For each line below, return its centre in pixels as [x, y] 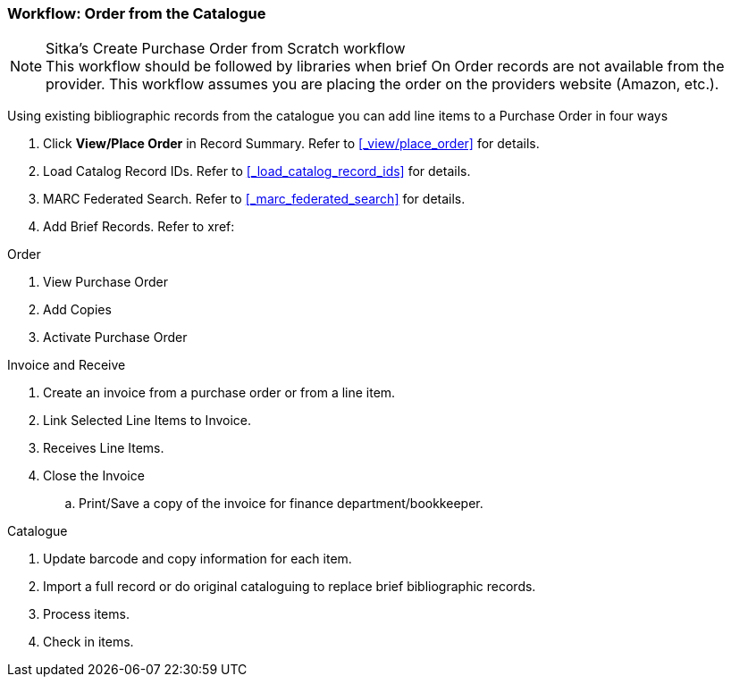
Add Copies [77, 310]
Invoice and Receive [67, 365]
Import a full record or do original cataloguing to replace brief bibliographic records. [290, 587]
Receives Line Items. [104, 448]
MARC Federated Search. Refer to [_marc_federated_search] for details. [254, 199]
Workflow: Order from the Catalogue [137, 13]
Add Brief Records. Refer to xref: [139, 227]
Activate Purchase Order [115, 338]
